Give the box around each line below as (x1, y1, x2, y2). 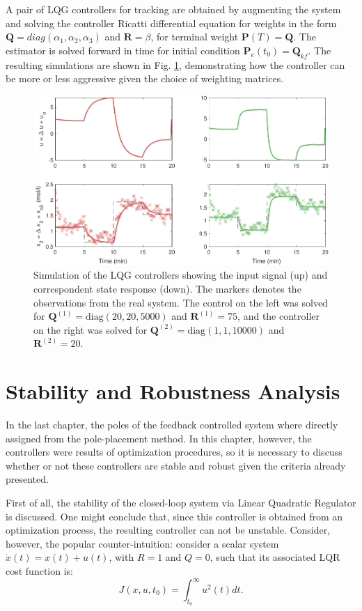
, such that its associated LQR (210, 550, 340, 564)
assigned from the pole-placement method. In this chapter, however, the (6, 431, 312, 445)
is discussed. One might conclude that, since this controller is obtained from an (6, 509, 343, 523)
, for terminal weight (150, 29, 239, 44)
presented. (6, 472, 49, 486)
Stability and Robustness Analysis (6, 377, 340, 405)
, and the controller (237, 309, 320, 323)
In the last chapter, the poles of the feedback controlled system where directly (6, 417, 338, 431)
